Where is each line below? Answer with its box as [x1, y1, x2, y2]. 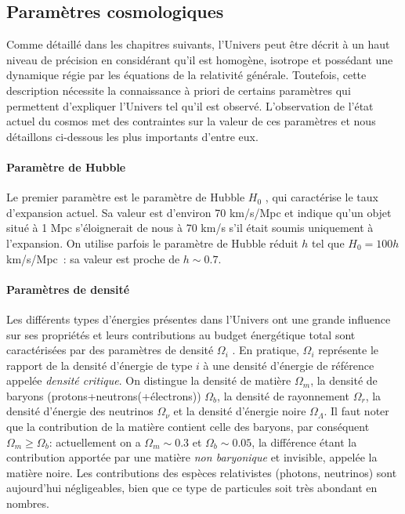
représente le [318, 342, 379, 358]
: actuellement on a [49, 433, 141, 450]
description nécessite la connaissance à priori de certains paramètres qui [6, 81, 351, 98]
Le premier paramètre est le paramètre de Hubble [6, 189, 245, 205]
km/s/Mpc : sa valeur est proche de [6, 250, 180, 266]
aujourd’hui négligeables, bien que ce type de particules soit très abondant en [6, 480, 378, 496]
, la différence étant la [251, 433, 357, 450]
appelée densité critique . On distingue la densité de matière [6, 372, 291, 389]
